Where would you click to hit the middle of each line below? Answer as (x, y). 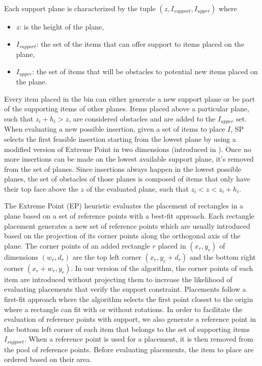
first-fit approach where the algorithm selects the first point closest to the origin (129, 299)
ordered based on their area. (48, 359)
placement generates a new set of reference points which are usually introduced (127, 225)
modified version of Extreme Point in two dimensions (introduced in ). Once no (128, 149)
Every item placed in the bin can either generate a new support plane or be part (130, 98)
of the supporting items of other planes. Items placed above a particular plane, (127, 109)
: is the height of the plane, (62, 26)
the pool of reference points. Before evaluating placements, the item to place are (129, 349)
